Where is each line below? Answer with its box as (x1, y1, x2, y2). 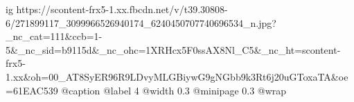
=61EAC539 (6, 83, 58, 97)
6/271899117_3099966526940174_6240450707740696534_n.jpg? (6, 15, 276, 30)
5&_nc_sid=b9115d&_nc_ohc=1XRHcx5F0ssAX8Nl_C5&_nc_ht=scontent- (6, 42, 341, 57)
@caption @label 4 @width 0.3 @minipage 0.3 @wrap (61, 83, 287, 97)
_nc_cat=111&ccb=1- (6, 29, 103, 43)
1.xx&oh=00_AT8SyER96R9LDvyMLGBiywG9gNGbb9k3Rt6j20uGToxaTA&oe (6, 69, 348, 83)
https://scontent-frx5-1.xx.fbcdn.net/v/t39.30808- (16, 2, 228, 16)
